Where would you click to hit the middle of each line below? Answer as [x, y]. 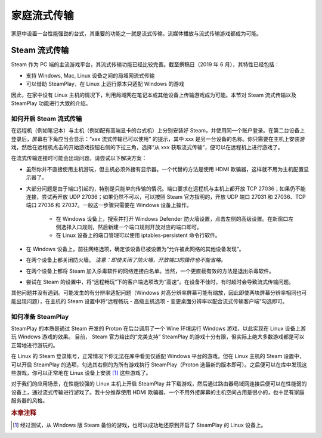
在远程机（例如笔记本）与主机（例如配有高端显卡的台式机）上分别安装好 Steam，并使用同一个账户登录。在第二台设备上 [158, 131]
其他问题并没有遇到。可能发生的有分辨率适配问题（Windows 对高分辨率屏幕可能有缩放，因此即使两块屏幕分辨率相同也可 [159, 293]
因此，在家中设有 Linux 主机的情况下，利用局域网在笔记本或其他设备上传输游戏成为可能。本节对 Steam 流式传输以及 [154, 95]
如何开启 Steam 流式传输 [47, 118]
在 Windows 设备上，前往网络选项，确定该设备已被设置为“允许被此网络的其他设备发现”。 [135, 249]
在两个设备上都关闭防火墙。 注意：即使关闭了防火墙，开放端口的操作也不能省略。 [126, 260]
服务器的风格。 [29, 400]
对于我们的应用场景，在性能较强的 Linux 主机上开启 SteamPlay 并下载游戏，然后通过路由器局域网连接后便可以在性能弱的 [159, 384]
